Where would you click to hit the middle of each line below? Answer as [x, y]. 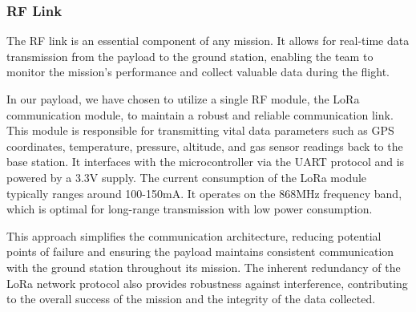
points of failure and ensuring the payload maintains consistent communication [200, 251]
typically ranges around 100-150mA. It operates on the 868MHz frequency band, [204, 193]
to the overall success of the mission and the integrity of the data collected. [191, 299]
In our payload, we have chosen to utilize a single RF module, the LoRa [183, 99]
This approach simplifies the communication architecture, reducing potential [194, 235]
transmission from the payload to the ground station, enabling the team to [190, 56]
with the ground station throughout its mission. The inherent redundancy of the [204, 267]
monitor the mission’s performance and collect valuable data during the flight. [198, 72]
